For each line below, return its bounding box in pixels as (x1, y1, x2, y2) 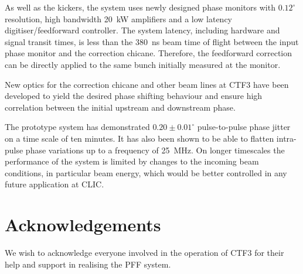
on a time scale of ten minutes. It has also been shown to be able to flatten (5, 132, 274, 144)
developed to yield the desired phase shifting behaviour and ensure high (5, 90, 263, 102)
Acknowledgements (5, 213, 161, 237)
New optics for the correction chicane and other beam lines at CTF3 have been (5, 78, 289, 90)
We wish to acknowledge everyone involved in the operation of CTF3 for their (5, 246, 284, 259)
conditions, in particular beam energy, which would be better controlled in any (5, 166, 287, 179)
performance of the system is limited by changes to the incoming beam (5, 155, 259, 167)
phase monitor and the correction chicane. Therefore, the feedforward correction (5, 47, 292, 59)
